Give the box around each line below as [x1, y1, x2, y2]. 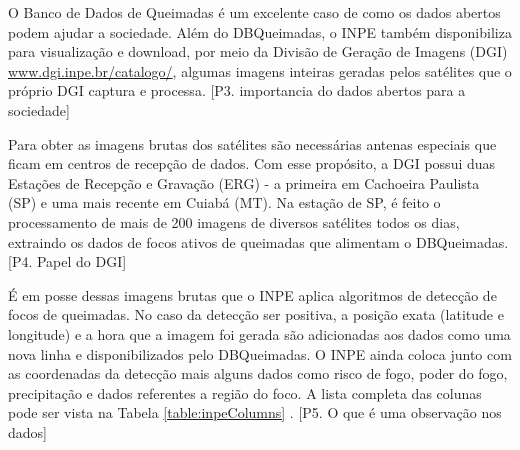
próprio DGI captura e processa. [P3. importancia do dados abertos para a [8, 80, 466, 101]
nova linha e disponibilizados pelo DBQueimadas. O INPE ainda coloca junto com [8, 343, 512, 364]
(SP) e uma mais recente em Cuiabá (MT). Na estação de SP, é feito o [8, 192, 441, 213]
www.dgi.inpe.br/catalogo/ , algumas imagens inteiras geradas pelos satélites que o [8, 60, 512, 81]
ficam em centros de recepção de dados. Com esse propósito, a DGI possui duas [8, 153, 496, 174]
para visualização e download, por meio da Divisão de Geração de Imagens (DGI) [8, 41, 508, 62]
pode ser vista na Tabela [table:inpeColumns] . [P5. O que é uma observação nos [8, 402, 502, 423]
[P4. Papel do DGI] [8, 251, 127, 272]
